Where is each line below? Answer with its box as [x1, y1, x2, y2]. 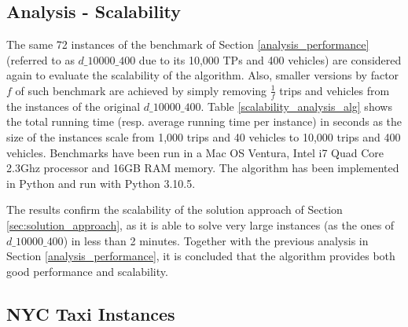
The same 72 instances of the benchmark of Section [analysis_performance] [6, 36, 369, 53]
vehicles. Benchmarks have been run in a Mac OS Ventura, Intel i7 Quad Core [6, 144, 384, 160]
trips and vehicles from [279, 82, 390, 98]
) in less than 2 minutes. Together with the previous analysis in [63, 232, 369, 248]
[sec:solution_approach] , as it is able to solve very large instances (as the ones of [6, 216, 395, 233]
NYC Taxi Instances [6, 301, 175, 325]
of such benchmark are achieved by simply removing [15, 82, 267, 98]
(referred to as [6, 51, 75, 68]
